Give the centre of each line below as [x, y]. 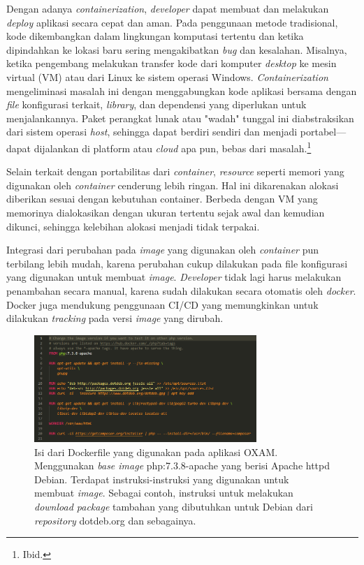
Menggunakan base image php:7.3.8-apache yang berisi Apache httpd [182, 465]
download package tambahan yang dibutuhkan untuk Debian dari [174, 506]
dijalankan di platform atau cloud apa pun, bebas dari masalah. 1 [173, 147]
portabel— [323, 132]
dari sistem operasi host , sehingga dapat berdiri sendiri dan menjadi [152, 132]
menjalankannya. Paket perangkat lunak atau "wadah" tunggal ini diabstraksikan [180, 118]
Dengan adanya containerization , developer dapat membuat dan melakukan [168, 8]
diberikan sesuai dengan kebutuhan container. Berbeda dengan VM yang [162, 199]
